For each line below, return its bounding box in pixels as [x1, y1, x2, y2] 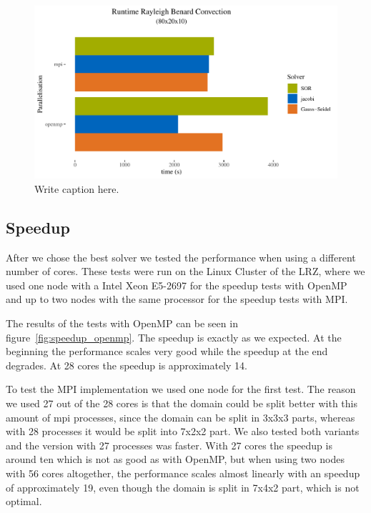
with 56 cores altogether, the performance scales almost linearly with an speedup [6, 465, 360, 480]
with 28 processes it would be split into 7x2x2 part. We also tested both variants [6, 424, 360, 439]
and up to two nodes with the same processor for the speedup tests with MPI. [6, 292, 348, 307]
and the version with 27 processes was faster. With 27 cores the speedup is [6, 437, 332, 452]
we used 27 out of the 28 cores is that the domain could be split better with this [6, 395, 357, 410]
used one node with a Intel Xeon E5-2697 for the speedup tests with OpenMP [6, 277, 347, 292]
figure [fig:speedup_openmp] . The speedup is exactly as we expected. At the [6, 329, 342, 344]
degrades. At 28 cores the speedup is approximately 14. [6, 357, 247, 372]
